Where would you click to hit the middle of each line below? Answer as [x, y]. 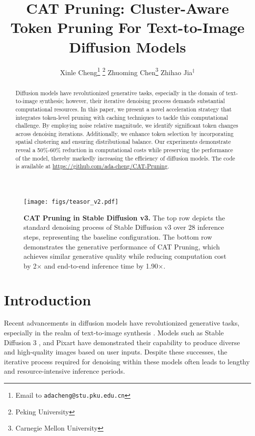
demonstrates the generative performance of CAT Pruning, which [122, 246]
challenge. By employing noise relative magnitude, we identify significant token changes [127, 125]
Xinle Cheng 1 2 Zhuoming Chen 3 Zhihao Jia [126, 71]
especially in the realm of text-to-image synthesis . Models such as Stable [114, 333]
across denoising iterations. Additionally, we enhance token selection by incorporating [125, 133]
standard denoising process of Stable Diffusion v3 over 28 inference [124, 227]
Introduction [48, 299]
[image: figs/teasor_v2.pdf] [71, 202]
